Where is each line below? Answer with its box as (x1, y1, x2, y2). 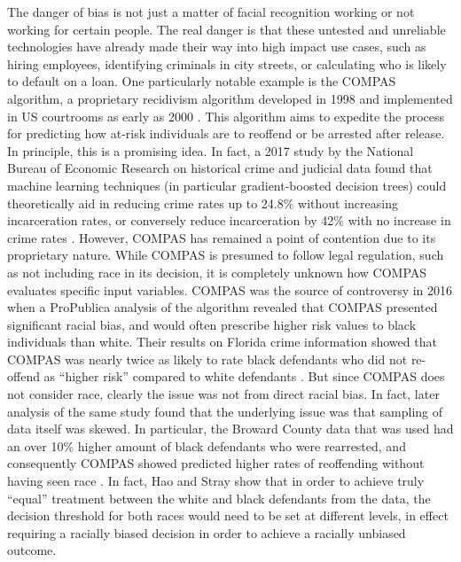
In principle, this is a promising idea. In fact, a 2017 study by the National (7, 141, 414, 160)
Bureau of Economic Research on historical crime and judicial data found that (7, 159, 433, 177)
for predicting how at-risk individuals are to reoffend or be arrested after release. (7, 124, 445, 143)
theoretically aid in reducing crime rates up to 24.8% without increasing (7, 193, 398, 212)
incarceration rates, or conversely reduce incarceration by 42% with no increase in (7, 211, 451, 230)
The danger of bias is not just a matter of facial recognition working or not (7, 3, 415, 20)
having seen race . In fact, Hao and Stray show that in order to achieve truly (7, 472, 425, 490)
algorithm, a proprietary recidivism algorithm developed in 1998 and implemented (7, 89, 453, 107)
